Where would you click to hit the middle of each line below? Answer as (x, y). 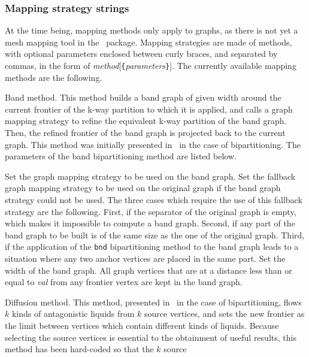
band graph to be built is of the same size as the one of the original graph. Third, (155, 235)
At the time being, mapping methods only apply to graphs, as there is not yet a (152, 30)
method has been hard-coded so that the (79, 349)
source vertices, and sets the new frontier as (225, 314)
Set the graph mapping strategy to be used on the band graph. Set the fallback (150, 176)
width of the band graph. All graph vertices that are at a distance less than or (149, 270)
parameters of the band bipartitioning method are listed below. (121, 156)
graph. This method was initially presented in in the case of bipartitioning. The (153, 144)
